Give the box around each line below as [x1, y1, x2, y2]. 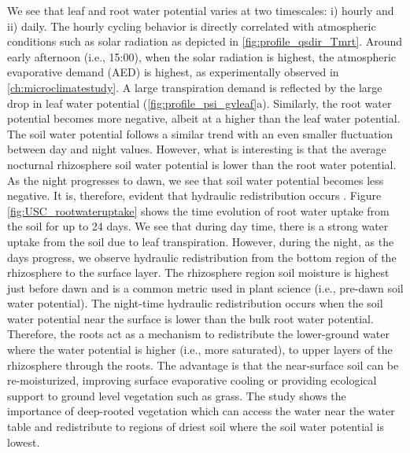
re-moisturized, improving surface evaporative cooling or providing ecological [7, 372, 377, 389]
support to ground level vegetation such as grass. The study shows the [7, 387, 346, 403]
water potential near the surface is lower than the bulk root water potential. [7, 310, 374, 326]
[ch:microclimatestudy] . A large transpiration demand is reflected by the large [7, 79, 382, 95]
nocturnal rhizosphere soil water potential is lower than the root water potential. [7, 156, 397, 172]
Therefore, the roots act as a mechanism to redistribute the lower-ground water [7, 326, 390, 342]
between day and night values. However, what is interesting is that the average [7, 141, 386, 157]
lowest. [7, 433, 40, 450]
